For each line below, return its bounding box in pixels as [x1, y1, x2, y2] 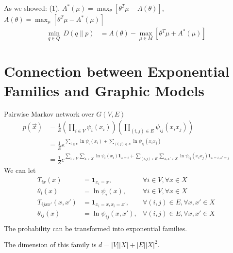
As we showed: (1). [4, 3, 60, 13]
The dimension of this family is [4, 239, 97, 250]
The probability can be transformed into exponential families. [4, 223, 187, 233]
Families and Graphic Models [4, 80, 205, 100]
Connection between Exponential [4, 61, 230, 81]
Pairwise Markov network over [4, 108, 94, 118]
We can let [4, 165, 36, 175]
